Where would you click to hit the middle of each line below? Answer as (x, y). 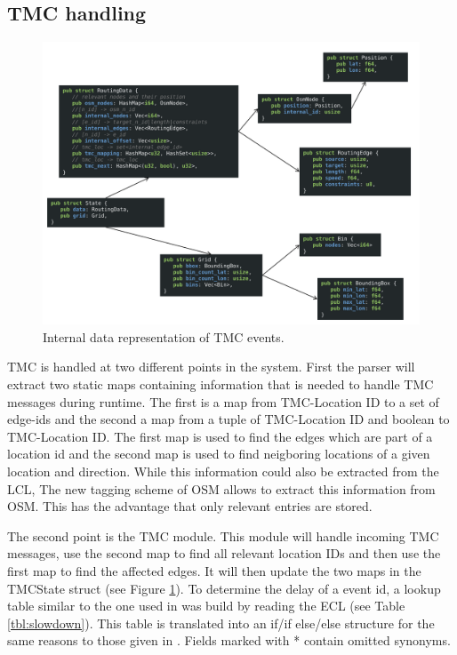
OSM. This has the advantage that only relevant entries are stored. (190, 506)
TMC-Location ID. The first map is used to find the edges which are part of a (220, 436)
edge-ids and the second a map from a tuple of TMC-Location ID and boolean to (228, 419)
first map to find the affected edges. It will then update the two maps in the (214, 570)
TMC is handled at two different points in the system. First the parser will (211, 367)
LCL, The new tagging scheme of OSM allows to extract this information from (221, 488)
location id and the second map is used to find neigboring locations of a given (219, 454)
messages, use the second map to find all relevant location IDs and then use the (224, 553)
